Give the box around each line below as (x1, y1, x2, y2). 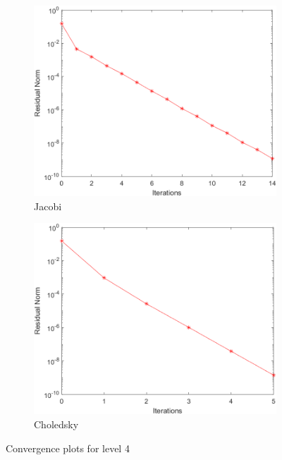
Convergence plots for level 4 (6, 440, 130, 455)
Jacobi (34, 198, 62, 213)
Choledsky (34, 416, 79, 431)
